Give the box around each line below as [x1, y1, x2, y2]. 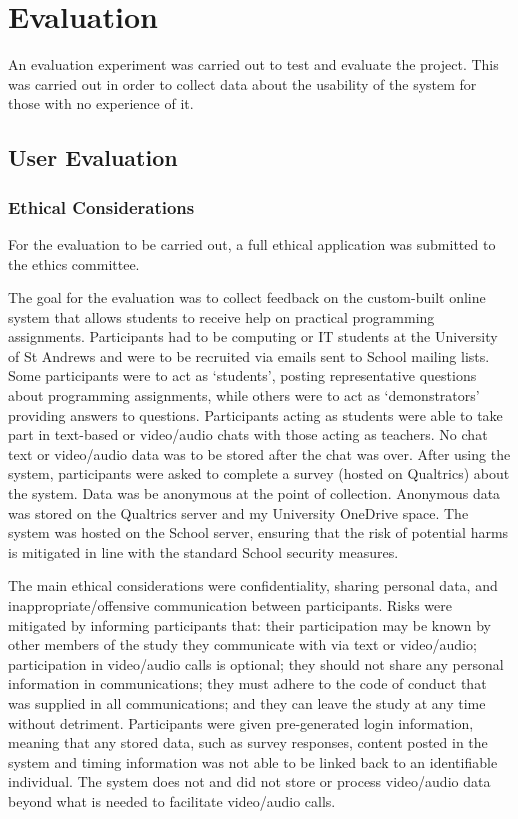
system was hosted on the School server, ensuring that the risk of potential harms [8, 522, 509, 543]
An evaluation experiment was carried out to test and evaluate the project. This [8, 54, 499, 75]
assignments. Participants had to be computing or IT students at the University [8, 326, 498, 347]
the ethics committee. [8, 253, 140, 274]
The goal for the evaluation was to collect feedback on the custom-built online [8, 287, 486, 308]
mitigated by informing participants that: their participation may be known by [8, 614, 491, 635]
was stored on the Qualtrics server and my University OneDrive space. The [8, 502, 469, 523]
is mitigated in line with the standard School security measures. [8, 541, 399, 562]
